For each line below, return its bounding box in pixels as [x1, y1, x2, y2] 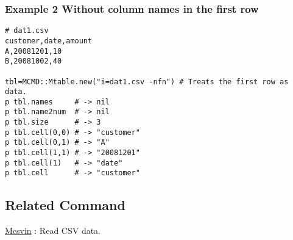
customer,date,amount [5, 36, 93, 45]
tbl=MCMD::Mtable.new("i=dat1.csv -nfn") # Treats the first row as [5, 77, 289, 86]
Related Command [5, 195, 125, 214]
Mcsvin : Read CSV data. [5, 224, 101, 237]
